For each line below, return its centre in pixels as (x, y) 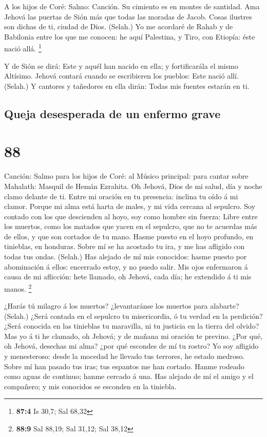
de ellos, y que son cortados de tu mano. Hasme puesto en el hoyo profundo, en (129, 236)
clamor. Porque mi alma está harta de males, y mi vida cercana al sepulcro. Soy (130, 206)
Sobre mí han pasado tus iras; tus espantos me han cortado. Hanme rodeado (124, 366)
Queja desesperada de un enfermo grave (112, 113)
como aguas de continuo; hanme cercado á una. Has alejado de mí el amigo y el (129, 376)
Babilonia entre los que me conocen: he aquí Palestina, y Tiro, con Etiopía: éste (130, 36)
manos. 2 (18, 288)
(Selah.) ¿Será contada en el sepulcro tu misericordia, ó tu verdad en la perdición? (133, 316)
